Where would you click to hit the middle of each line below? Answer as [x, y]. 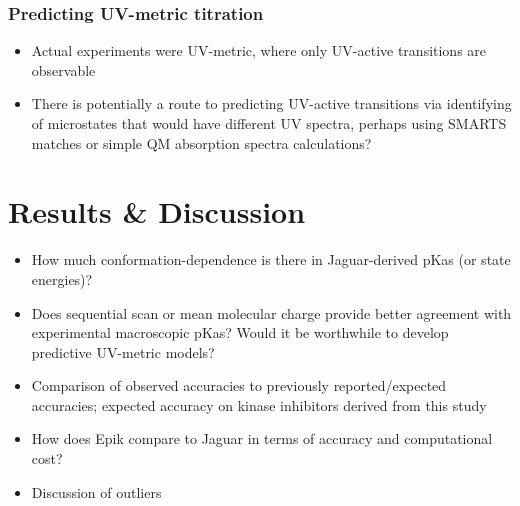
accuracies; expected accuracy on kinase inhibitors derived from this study [259, 404]
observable [63, 69]
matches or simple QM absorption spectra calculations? [201, 142]
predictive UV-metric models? [123, 351]
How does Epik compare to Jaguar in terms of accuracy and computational [262, 438]
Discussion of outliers [96, 491]
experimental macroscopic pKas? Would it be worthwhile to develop [240, 332]
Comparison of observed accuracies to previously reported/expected [239, 385]
